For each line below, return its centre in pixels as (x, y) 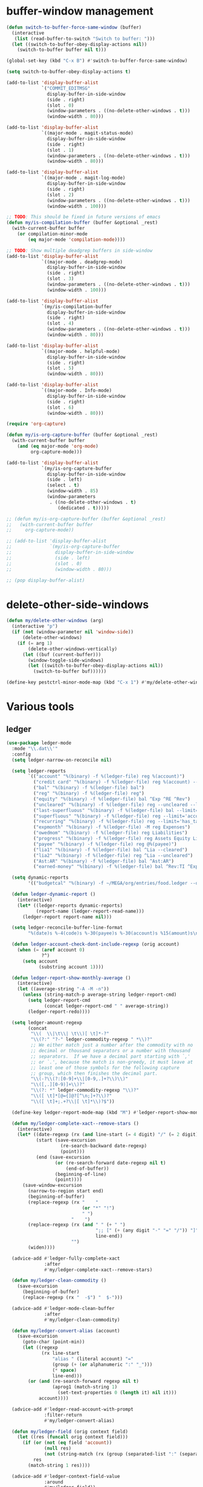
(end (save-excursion (63, 1157)
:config (21, 754)
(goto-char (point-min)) (53, 1342)
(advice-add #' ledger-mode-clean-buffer (63, 1308)
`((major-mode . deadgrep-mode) (82, 262)
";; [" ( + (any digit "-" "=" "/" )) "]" (147, 1230)
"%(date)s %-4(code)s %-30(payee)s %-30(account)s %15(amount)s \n (113, 933)
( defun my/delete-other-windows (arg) (55, 621)
